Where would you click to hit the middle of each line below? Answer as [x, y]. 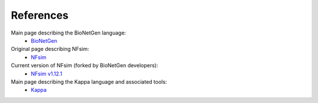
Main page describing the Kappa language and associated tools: [89, 81]
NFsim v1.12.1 [47, 74]
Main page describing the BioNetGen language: [69, 33]
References [40, 15]
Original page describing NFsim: [50, 49]
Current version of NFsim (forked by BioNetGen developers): [85, 66]
